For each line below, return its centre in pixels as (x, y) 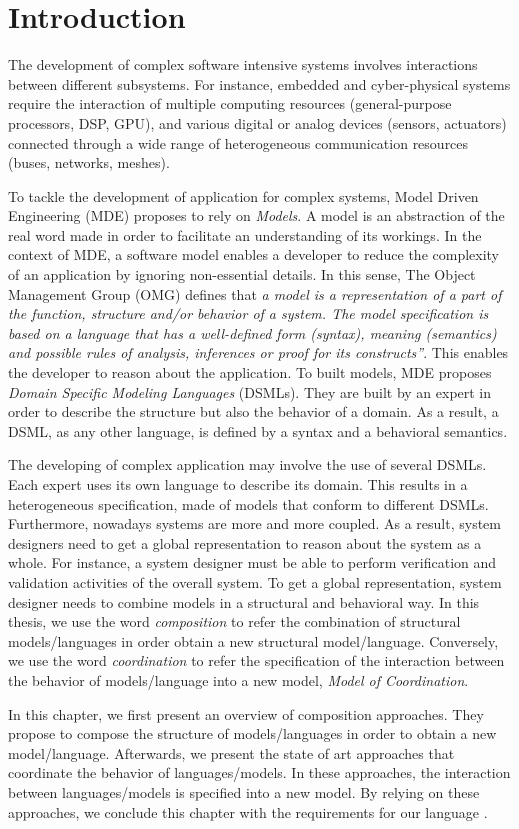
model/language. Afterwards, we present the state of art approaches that (231, 752)
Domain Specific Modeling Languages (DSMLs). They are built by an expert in (250, 391)
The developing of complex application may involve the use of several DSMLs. (247, 464)
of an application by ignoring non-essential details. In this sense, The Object (242, 274)
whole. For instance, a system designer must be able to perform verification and (252, 562)
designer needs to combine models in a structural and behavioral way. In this (244, 601)
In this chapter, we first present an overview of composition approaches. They (246, 713)
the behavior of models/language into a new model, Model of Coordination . (238, 679)
